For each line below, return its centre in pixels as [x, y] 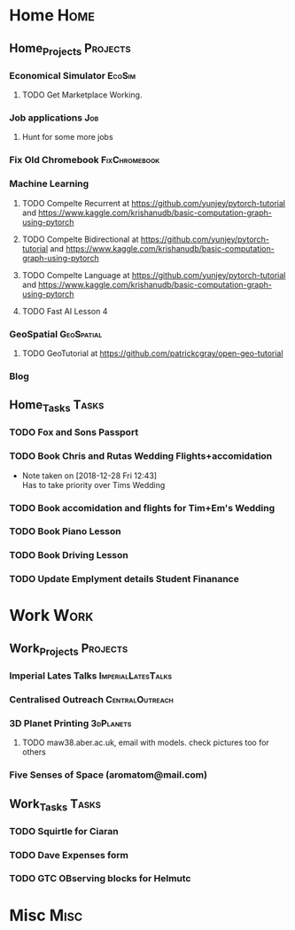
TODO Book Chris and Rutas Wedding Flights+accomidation [141, 456]
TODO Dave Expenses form [69, 855]
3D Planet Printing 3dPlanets [70, 723]
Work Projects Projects [69, 649]
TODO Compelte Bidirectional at [80, 239]
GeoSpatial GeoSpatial [56, 334]
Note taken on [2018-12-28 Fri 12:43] [89, 476]
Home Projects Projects [70, 49]
